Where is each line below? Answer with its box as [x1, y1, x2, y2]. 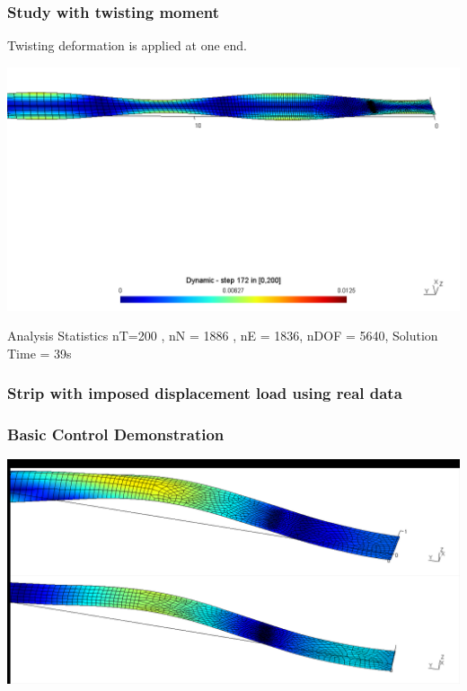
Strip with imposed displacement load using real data [7, 382, 402, 404]
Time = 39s [7, 343, 72, 362]
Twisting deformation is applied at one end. [7, 36, 247, 55]
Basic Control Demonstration [7, 423, 225, 446]
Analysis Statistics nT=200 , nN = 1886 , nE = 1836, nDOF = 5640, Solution [7, 326, 438, 345]
